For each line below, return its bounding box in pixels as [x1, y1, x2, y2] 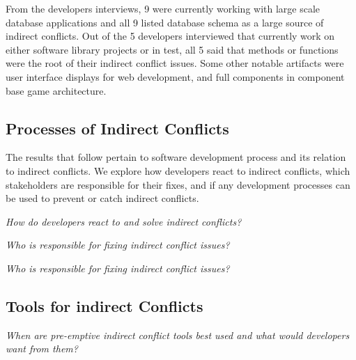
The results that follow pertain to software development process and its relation [6, 150, 346, 164]
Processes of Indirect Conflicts [6, 117, 229, 139]
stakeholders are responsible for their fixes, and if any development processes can [6, 177, 350, 191]
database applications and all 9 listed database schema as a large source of [6, 15, 324, 29]
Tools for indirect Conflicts [6, 295, 203, 316]
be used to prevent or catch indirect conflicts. [6, 191, 199, 205]
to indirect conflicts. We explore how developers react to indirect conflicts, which [6, 163, 350, 178]
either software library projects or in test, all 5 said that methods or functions [6, 42, 339, 56]
